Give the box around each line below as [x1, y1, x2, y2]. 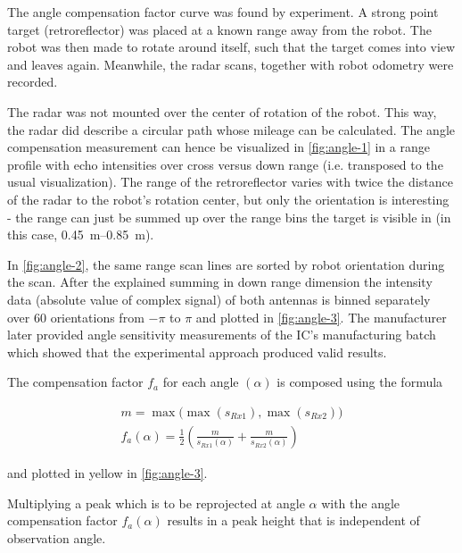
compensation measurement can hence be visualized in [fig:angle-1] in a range [7, 138, 430, 156]
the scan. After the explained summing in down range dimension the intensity [7, 272, 433, 291]
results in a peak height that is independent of [167, 511, 420, 530]
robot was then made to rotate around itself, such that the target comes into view [7, 38, 456, 56]
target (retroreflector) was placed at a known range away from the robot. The [7, 20, 432, 38]
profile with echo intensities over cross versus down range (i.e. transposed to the [7, 155, 443, 173]
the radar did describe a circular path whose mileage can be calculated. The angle [7, 120, 455, 138]
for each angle [162, 373, 239, 391]
